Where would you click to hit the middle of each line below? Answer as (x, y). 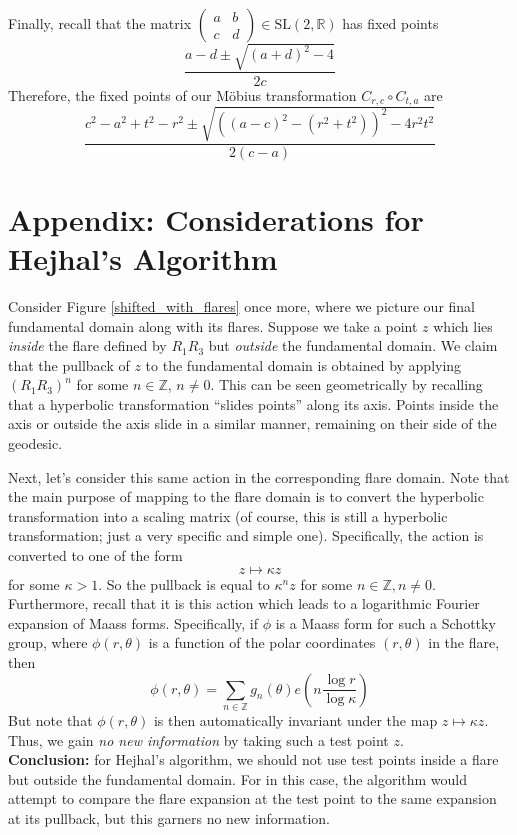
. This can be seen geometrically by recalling (346, 384)
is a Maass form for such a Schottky (385, 622)
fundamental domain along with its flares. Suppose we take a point (213, 325)
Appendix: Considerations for (216, 218)
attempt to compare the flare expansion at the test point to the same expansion (252, 798)
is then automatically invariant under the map (295, 719)
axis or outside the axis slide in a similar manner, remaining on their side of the (252, 423)
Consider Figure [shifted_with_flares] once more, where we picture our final (242, 305)
